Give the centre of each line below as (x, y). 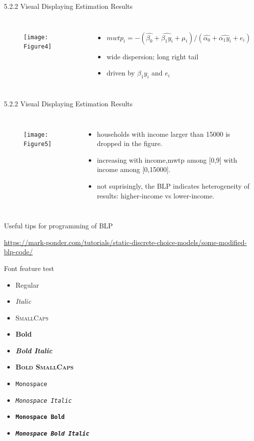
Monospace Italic (44, 401)
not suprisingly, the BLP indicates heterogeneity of (173, 185)
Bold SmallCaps (44, 367)
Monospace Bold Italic (52, 434)
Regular (27, 284)
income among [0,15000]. (134, 169)
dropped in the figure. (130, 143)
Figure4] (38, 47)
